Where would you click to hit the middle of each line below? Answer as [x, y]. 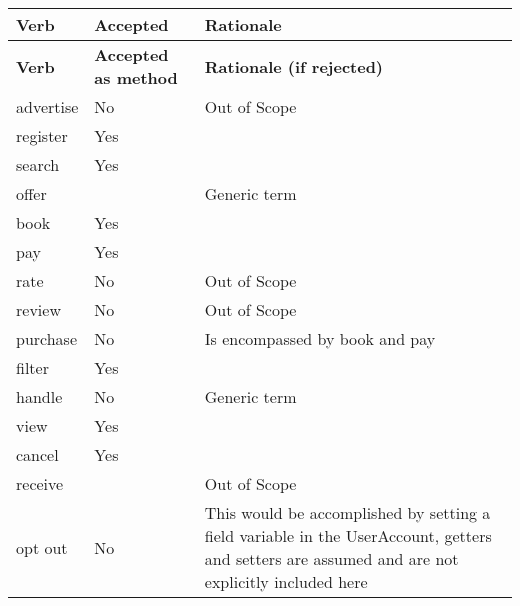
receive [40, 483]
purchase [47, 338]
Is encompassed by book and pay [320, 338]
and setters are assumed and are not [331, 558]
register [42, 135]
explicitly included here [286, 581]
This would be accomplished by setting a [347, 512]
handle [39, 396]
